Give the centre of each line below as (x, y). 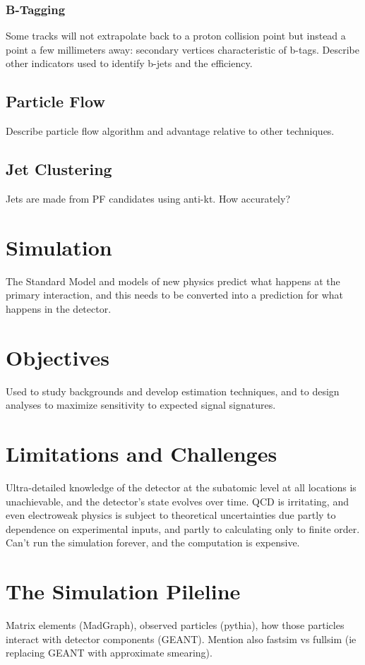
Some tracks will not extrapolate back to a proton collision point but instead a (176, 36)
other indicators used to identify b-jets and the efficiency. (129, 63)
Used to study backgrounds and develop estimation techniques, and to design (173, 391)
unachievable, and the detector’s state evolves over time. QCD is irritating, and (177, 501)
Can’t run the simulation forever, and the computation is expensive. (153, 543)
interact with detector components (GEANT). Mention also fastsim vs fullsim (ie (181, 639)
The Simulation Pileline (123, 591)
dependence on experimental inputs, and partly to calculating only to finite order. (183, 528)
